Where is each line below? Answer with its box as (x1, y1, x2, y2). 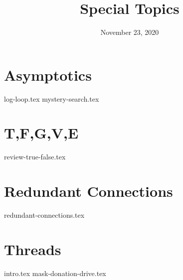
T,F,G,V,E (4, 123, 79, 143)
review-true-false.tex (4, 151, 66, 162)
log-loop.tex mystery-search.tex (4, 93, 99, 104)
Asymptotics (4, 64, 92, 85)
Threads (4, 239, 61, 259)
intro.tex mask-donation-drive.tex (4, 268, 106, 278)
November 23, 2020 (100, 27, 159, 37)
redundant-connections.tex (4, 210, 85, 220)
